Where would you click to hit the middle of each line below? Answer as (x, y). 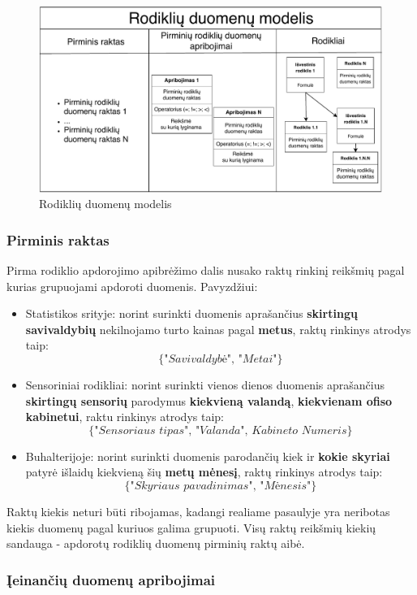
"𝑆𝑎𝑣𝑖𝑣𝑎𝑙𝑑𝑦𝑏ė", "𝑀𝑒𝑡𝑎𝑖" (221, 359)
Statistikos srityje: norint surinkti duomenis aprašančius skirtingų (191, 313)
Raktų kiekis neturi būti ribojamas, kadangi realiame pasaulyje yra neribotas (198, 511)
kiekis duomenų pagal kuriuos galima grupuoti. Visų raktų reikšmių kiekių (191, 527)
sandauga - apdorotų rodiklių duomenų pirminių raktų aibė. (156, 543)
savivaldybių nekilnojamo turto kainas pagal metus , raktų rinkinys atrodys (218, 329)
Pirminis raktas (58, 239)
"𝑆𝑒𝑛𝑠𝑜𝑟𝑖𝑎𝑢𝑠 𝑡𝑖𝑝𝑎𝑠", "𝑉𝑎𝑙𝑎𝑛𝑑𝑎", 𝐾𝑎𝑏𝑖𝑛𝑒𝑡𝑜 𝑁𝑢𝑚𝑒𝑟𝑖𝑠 (221, 430)
